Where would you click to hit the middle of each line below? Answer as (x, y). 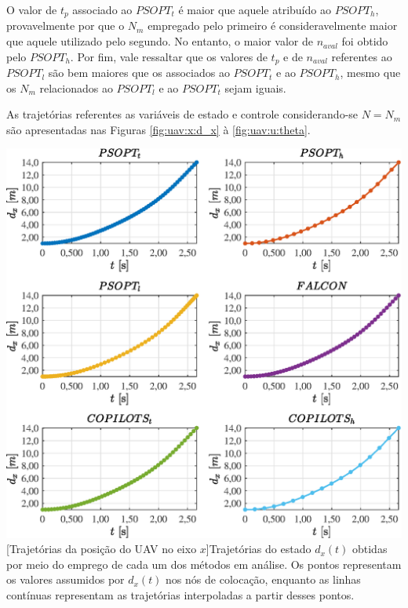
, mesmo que (370, 73)
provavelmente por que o (66, 25)
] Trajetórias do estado (259, 549)
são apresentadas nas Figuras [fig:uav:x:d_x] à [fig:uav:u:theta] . (158, 129)
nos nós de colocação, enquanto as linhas (263, 579)
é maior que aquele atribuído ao (255, 9)
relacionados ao (76, 87)
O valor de (32, 9)
